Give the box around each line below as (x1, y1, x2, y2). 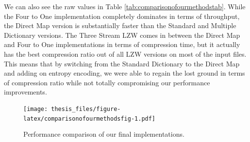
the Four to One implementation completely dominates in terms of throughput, (4, 11, 240, 21)
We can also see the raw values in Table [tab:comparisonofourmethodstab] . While (4, 1, 246, 11)
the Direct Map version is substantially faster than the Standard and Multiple (4, 20, 236, 31)
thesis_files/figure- (51, 105, 121, 112)
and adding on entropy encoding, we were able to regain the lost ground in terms (4, 68, 245, 78)
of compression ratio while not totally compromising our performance (4, 77, 210, 87)
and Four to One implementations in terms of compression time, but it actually (4, 39, 240, 49)
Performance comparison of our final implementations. (23, 129, 184, 139)
